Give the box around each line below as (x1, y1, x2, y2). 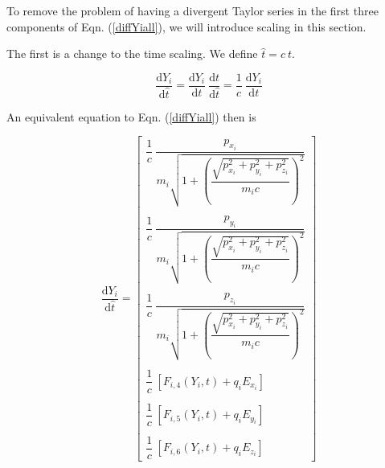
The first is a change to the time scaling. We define (6, 45, 258, 62)
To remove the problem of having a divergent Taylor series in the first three (6, 2, 379, 18)
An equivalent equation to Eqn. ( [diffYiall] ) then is (6, 108, 256, 125)
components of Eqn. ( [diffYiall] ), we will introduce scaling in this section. (6, 18, 367, 35)
